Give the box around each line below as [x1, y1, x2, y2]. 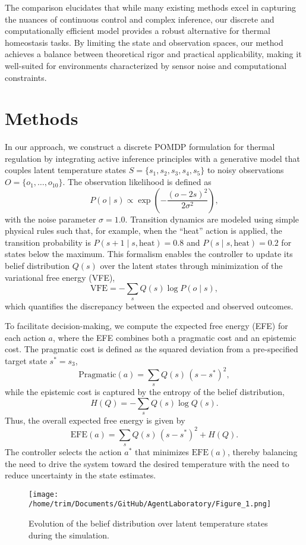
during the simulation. [29, 528, 109, 541]
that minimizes [135, 445, 190, 458]
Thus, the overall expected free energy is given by [5, 414, 185, 427]
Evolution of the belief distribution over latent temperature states [29, 517, 268, 530]
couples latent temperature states [5, 164, 127, 176]
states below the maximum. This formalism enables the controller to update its [5, 248, 293, 260]
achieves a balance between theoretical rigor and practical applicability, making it [5, 48, 302, 60]
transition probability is [5, 236, 91, 248]
